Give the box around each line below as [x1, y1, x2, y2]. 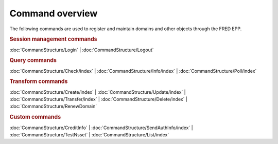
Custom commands [9, 113, 61, 120]
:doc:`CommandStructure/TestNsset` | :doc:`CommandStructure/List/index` [9, 131, 169, 138]
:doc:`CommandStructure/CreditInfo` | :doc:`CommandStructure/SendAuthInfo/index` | [9, 125, 193, 131]
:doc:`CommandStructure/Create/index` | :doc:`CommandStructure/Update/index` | [9, 89, 186, 95]
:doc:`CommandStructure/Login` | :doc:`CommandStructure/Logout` [9, 47, 154, 53]
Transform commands [9, 78, 68, 85]
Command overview [9, 8, 98, 19]
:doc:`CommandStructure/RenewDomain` [9, 103, 97, 110]
